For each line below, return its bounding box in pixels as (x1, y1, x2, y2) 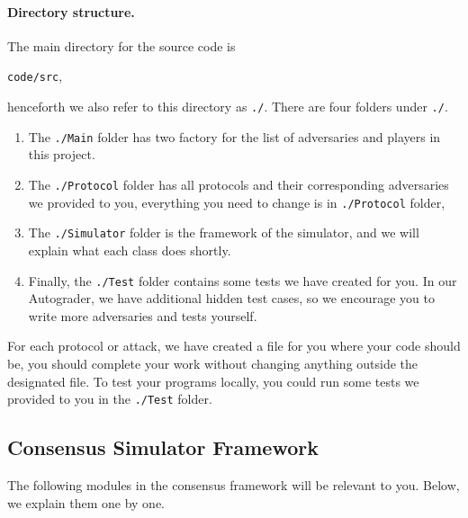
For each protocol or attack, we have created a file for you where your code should (7, 336, 461, 355)
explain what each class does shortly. (28, 240, 231, 259)
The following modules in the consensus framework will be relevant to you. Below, (7, 476, 460, 494)
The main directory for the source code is (7, 36, 236, 55)
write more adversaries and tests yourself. (28, 306, 257, 325)
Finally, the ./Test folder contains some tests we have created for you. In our (28, 271, 457, 290)
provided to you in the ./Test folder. (7, 389, 212, 408)
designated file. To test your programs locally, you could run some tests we (7, 371, 419, 390)
